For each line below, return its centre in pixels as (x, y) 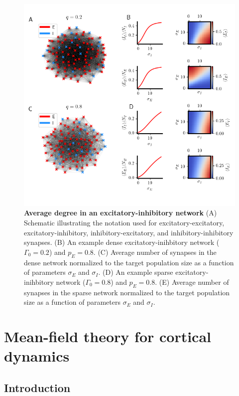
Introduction (37, 387)
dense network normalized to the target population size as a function (129, 262)
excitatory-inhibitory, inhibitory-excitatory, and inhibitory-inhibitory (129, 232)
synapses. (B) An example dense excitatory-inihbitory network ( (122, 242)
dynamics (37, 356)
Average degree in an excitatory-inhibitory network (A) (120, 213)
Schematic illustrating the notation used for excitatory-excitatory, (124, 222)
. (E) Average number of (192, 282)
